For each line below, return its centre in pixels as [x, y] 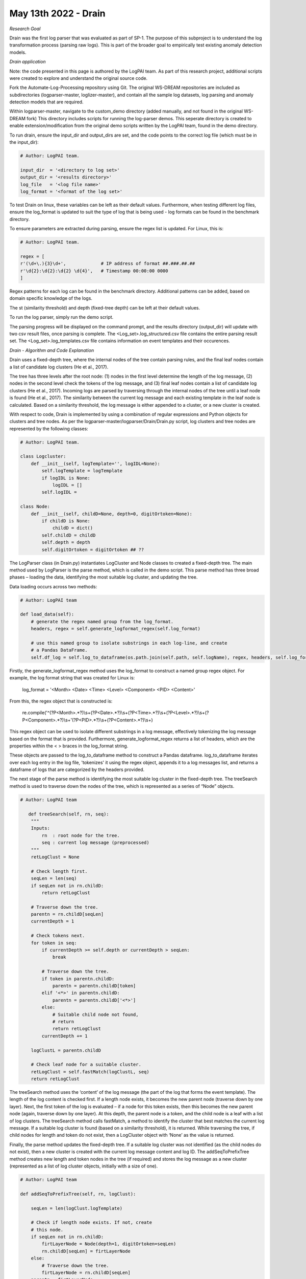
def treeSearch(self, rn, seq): [69, 814]
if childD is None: [66, 521]
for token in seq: [54, 943]
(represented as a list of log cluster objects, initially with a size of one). [84, 1166]
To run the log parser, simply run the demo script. [61, 317]
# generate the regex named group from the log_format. [102, 621]
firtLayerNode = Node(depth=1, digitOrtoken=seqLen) [109, 1244]
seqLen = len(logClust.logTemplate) [76, 1208]
